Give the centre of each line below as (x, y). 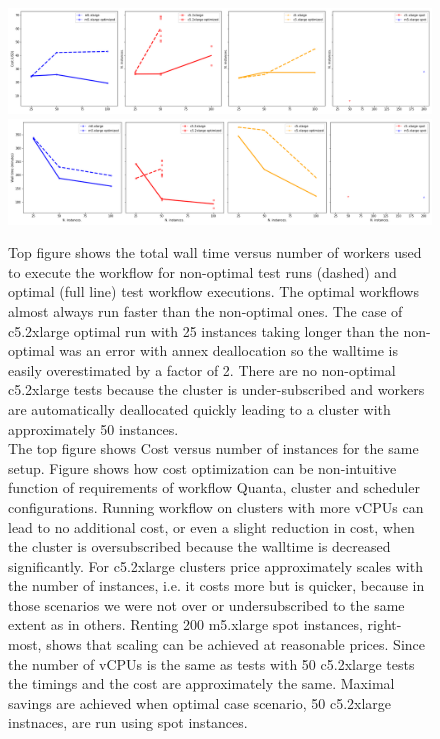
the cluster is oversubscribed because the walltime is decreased (199, 546)
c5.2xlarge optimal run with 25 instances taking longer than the (203, 330)
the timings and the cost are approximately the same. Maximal (201, 683)
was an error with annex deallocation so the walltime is (228, 350)
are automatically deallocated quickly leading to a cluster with (199, 408)
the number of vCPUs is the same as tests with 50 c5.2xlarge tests (211, 663)
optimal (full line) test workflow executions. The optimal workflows (213, 291)
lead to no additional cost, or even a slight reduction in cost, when (211, 526)
